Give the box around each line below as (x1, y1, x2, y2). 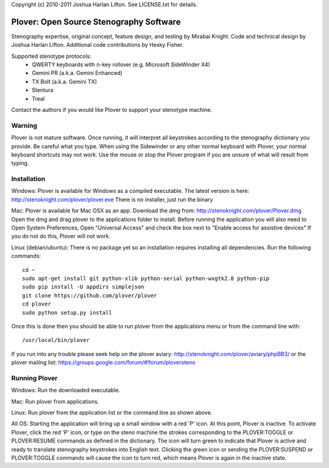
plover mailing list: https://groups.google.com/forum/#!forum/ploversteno (11, 359, 196, 366)
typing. (11, 159, 29, 167)
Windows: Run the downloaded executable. (11, 386, 121, 394)
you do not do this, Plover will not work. (11, 232, 111, 240)
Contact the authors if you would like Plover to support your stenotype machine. (11, 107, 213, 114)
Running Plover (11, 374, 58, 382)
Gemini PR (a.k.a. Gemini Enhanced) (32, 69, 123, 77)
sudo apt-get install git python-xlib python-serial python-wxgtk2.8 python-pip (22, 275, 270, 282)
